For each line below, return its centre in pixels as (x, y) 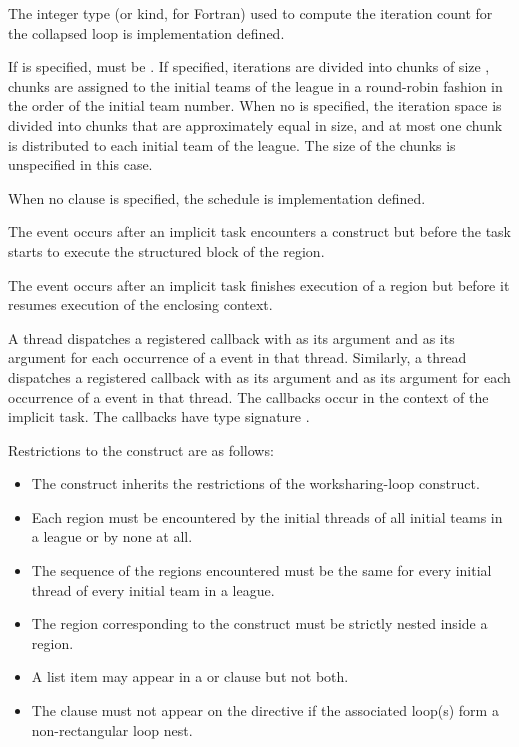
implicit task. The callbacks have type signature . (159, 416)
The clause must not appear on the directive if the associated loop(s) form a (265, 710)
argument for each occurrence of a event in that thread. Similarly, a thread (237, 357)
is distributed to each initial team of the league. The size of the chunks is (232, 144)
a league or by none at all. (112, 536)
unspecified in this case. (80, 164)
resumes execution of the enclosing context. (140, 304)
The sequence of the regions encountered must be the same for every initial (261, 570)
